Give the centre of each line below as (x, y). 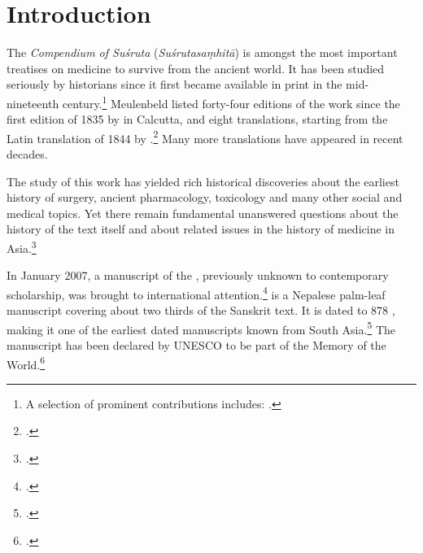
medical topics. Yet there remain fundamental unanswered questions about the (203, 213)
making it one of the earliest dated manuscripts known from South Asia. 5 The (201, 328)
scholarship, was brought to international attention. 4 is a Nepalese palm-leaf (196, 293)
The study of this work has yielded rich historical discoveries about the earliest (203, 181)
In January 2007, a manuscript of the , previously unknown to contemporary (198, 275)
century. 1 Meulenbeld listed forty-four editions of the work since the (231, 102)
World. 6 (26, 363)
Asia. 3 (22, 246)
